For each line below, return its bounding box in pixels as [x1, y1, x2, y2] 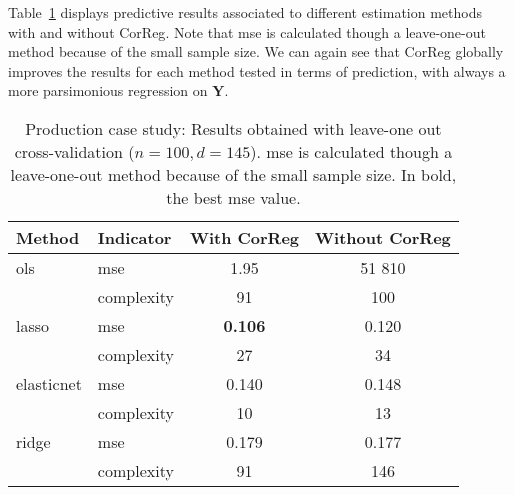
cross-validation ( [14, 139, 135, 163]
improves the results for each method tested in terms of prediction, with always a [8, 60, 506, 81]
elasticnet [16, 371, 82, 395]
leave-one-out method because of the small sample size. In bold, [10, 162, 457, 186]
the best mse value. [166, 185, 301, 209]
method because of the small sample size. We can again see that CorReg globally [8, 41, 504, 62]
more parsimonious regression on [8, 80, 208, 101]
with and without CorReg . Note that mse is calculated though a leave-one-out [8, 21, 486, 42]
